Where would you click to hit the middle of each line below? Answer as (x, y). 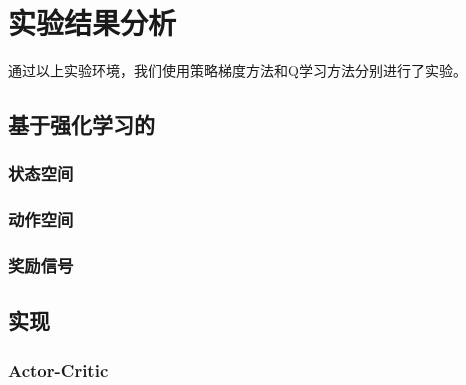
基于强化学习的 (81, 124)
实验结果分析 (92, 22)
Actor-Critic (58, 369)
